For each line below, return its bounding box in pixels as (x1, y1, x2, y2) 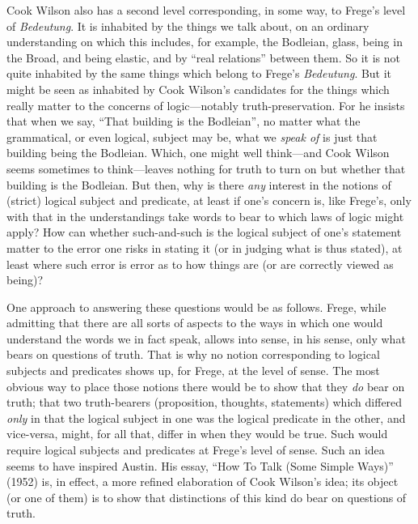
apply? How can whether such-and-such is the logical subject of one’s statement (6, 224, 402, 241)
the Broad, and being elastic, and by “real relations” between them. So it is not (6, 49, 401, 66)
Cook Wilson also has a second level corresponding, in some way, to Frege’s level (6, 2, 406, 18)
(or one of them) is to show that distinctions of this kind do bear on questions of (6, 488, 407, 505)
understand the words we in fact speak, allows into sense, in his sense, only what (6, 330, 406, 347)
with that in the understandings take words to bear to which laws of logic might (6, 207, 404, 224)
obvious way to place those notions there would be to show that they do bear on (6, 377, 405, 394)
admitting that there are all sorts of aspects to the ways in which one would (6, 314, 383, 331)
